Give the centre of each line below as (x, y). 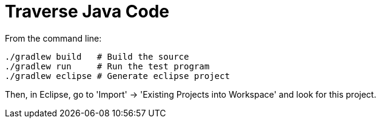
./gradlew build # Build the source (97, 56)
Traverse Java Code (87, 11)
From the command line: (53, 38)
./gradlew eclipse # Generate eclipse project (117, 76)
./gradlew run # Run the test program (107, 66)
